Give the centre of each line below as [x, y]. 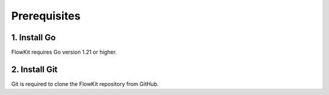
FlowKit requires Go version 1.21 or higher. [64, 52]
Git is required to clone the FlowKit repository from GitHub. [85, 84]
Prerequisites [46, 16]
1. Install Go [34, 37]
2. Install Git [34, 69]
